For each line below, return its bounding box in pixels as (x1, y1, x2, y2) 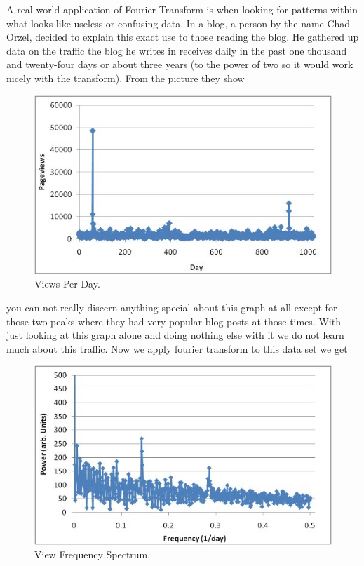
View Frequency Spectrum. (34, 547, 151, 562)
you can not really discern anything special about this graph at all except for (6, 299, 337, 314)
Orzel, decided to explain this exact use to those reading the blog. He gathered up (6, 29, 359, 44)
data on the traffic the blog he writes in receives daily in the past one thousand (6, 43, 347, 58)
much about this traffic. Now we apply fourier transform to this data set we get (6, 341, 348, 356)
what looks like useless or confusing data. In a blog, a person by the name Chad (6, 15, 351, 30)
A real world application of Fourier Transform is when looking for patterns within (6, 2, 358, 16)
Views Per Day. (34, 276, 100, 291)
